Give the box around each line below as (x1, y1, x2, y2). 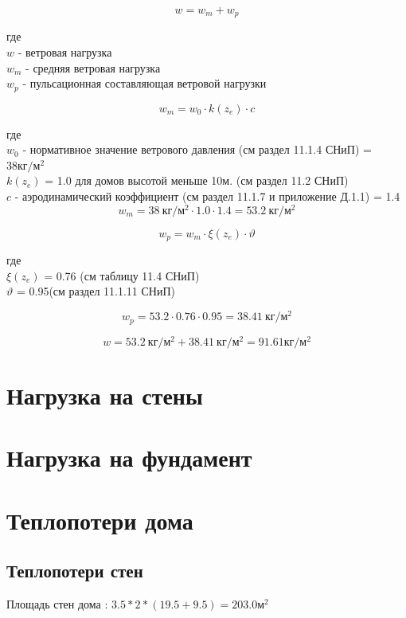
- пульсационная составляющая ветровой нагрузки (22, 75, 267, 92)
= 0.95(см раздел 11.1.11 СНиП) (16, 283, 175, 299)
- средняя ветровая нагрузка (25, 59, 161, 76)
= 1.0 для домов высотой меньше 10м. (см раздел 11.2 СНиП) (45, 172, 349, 189)
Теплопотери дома (6, 503, 193, 536)
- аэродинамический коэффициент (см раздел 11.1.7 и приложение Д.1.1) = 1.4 (14, 188, 400, 205)
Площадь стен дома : (6, 595, 108, 612)
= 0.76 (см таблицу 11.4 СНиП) (44, 267, 200, 284)
